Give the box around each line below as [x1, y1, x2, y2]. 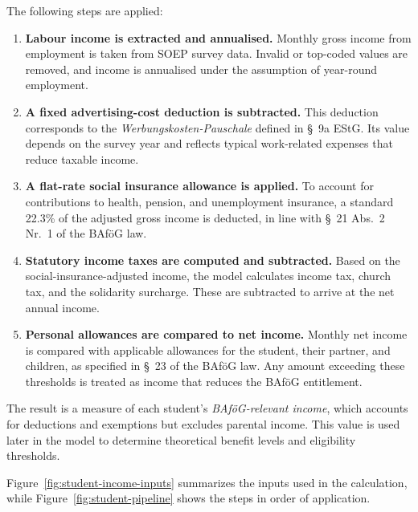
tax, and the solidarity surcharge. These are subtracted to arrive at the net [25, 282, 395, 299]
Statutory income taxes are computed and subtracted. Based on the [25, 251, 400, 268]
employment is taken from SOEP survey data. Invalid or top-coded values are [25, 45, 408, 62]
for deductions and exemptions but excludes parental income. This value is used [6, 416, 400, 433]
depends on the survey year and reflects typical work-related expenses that [25, 135, 393, 152]
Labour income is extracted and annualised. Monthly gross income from [25, 29, 412, 46]
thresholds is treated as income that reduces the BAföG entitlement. [25, 372, 363, 389]
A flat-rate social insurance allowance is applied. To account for [25, 177, 374, 194]
